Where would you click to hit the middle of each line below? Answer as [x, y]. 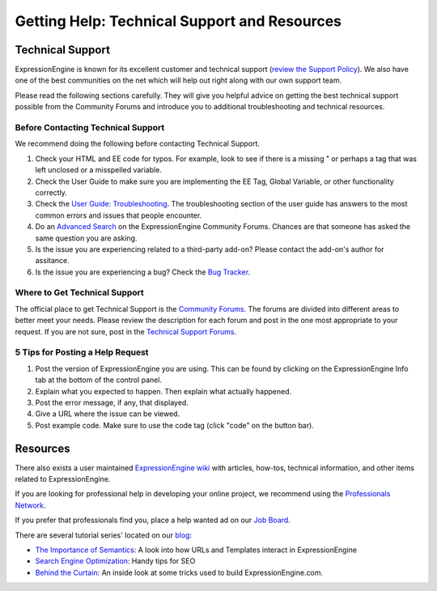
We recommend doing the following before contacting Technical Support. [138, 144]
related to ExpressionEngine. [63, 478]
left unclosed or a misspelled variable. [98, 170]
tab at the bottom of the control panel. [98, 380]
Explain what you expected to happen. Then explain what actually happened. [163, 391]
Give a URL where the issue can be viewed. [108, 414]
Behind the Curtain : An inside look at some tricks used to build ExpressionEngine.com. [179, 572]
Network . [30, 505]
